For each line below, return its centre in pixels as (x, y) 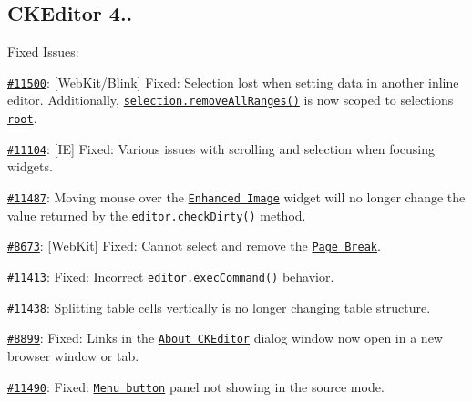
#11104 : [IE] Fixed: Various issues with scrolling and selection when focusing (221, 148)
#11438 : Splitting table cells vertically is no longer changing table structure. (219, 307)
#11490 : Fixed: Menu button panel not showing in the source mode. (196, 386)
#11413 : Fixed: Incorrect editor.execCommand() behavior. (171, 276)
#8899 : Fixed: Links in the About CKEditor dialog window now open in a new (225, 338)
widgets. (30, 166)
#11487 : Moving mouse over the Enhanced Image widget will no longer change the (236, 197)
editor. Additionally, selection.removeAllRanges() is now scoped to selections (231, 100)
